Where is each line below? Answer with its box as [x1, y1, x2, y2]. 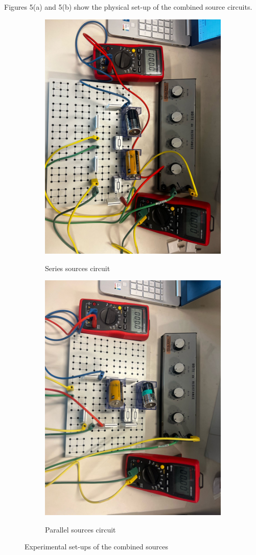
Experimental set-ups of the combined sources [25, 541, 168, 552]
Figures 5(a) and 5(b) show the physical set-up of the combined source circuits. [4, 2, 252, 12]
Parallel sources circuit [45, 524, 116, 535]
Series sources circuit [45, 262, 110, 273]
